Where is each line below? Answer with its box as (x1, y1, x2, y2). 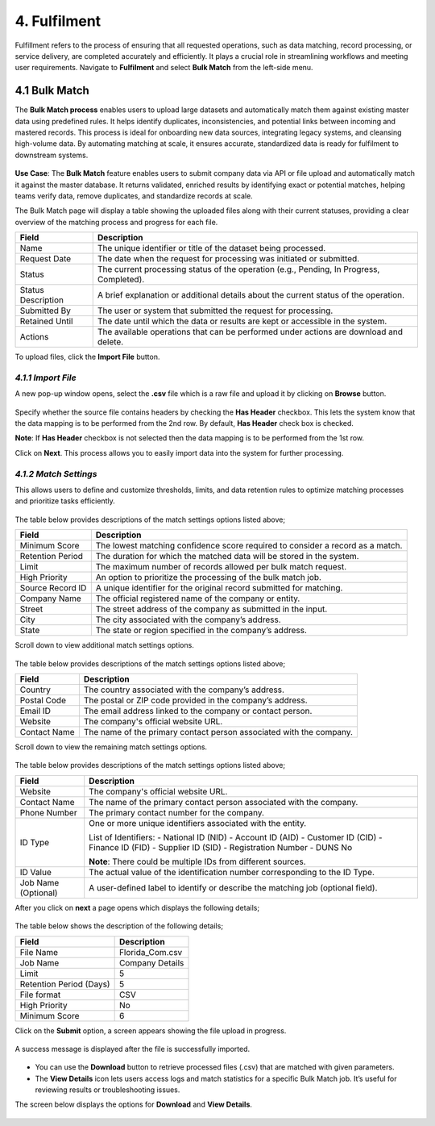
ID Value (19, 866, 52, 878)
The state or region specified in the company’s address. (95, 625, 308, 636)
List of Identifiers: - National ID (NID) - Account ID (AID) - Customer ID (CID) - (89, 832, 383, 843)
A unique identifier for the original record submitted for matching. (95, 582, 343, 594)
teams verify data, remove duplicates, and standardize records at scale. (14, 190, 253, 201)
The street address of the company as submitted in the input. (95, 603, 328, 615)
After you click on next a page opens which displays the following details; (14, 903, 260, 912)
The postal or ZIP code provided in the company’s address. (83, 694, 308, 706)
